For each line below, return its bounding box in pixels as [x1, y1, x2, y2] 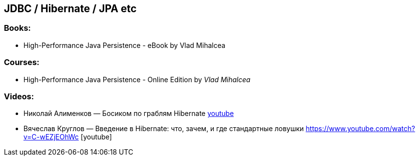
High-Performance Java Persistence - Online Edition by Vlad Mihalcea [23, 75, 251, 84]
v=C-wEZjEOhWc [23, 133, 79, 141]
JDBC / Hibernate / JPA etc [4, 2, 137, 15]
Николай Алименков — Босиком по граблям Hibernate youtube [23, 109, 234, 118]
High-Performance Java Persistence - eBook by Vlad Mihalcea [23, 41, 225, 49]
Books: [4, 23, 31, 33]
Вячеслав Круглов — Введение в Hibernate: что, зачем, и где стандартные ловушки [23, 124, 304, 133]
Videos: [4, 91, 34, 101]
